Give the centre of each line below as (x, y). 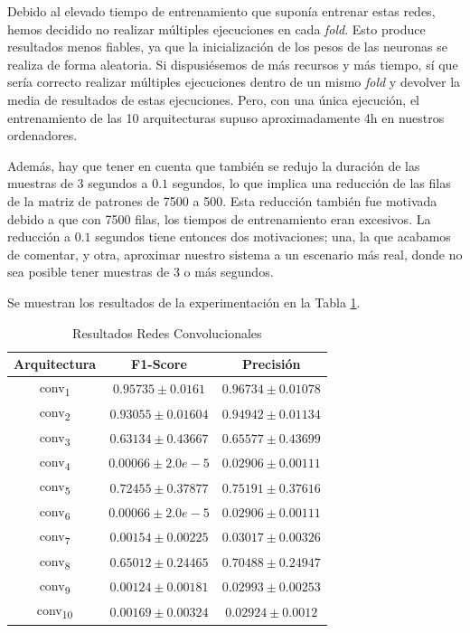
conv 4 (55, 463)
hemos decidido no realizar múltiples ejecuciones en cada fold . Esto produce (216, 28)
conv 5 (55, 487)
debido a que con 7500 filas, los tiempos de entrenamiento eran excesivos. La (219, 218)
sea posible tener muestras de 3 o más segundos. (141, 272)
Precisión (272, 364)
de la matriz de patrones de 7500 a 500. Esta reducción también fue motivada (222, 200)
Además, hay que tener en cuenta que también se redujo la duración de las (214, 165)
